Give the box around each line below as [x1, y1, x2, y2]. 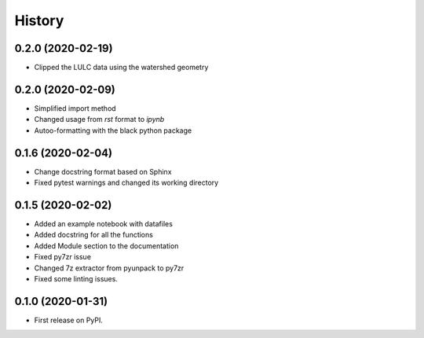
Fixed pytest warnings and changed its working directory [34, 178, 219, 188]
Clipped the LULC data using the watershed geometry [34, 63, 209, 72]
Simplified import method [34, 103, 117, 113]
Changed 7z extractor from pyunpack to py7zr [34, 263, 185, 273]
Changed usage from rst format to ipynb [34, 115, 165, 124]
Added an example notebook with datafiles [34, 219, 173, 228]
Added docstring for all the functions [34, 230, 153, 240]
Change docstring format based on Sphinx [34, 167, 172, 176]
